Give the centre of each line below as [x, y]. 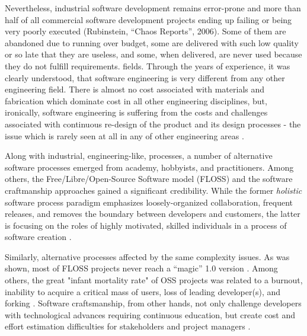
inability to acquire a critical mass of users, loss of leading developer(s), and [143, 291]
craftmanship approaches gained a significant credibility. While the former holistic [153, 190]
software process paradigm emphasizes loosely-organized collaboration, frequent [149, 202]
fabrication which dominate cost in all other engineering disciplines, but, [136, 100]
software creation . [38, 237]
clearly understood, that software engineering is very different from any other [145, 77]
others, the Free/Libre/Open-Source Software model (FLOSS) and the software [149, 179]
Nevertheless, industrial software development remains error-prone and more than [153, 8]
